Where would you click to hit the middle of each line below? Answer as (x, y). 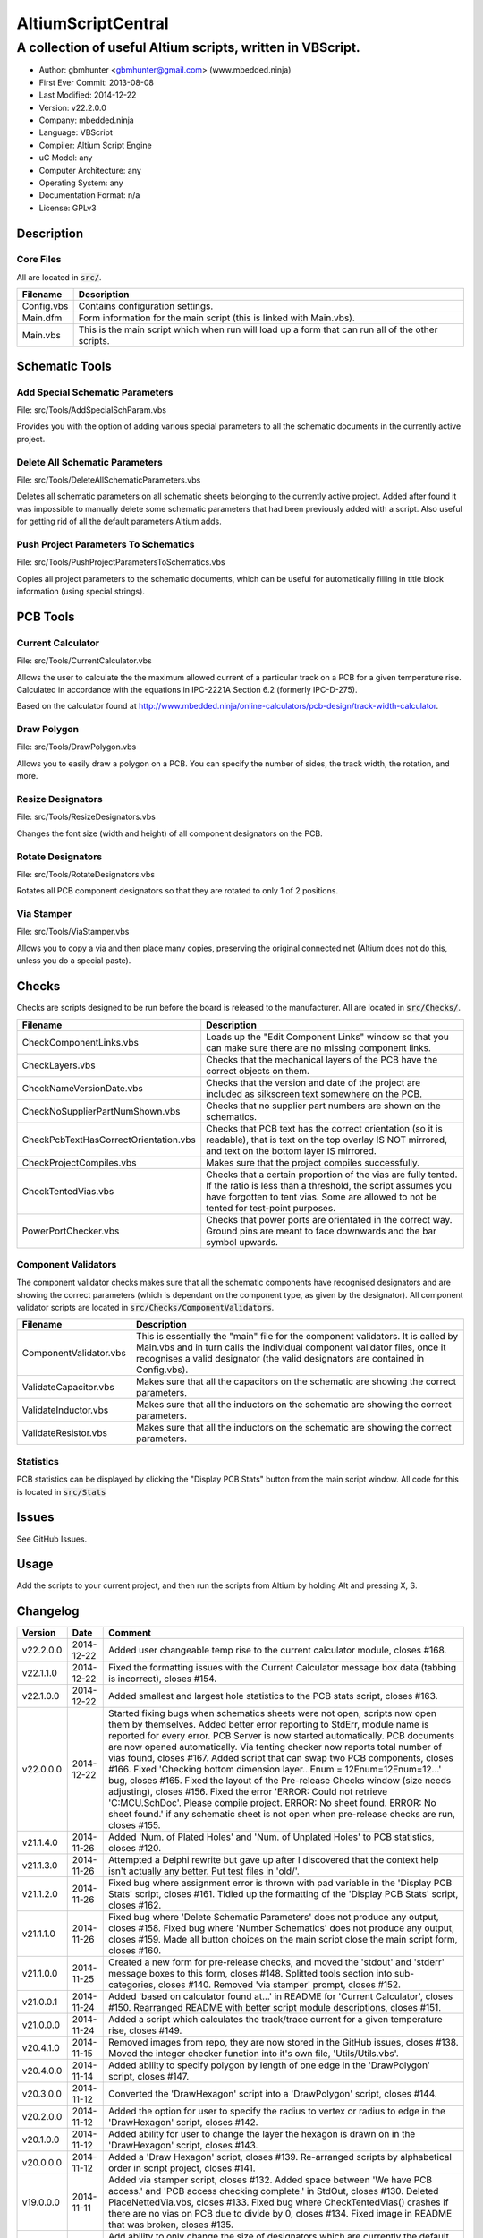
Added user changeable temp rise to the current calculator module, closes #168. (278, 1650)
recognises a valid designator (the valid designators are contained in (280, 1359)
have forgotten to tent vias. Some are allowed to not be (322, 1197)
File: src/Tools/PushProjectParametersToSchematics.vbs (121, 562)
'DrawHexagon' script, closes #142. (183, 2123)
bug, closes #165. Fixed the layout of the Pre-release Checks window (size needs (280, 1781)
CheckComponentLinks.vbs (80, 1042)
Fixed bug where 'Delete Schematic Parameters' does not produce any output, (274, 1918)
